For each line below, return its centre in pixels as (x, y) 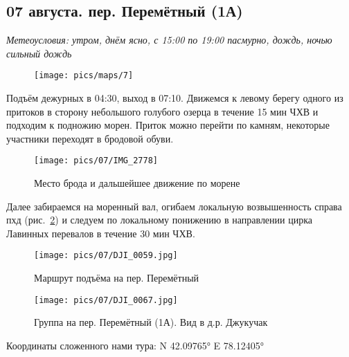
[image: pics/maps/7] (84, 76)
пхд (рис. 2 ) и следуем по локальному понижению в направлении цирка (160, 220)
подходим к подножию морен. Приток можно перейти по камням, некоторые (168, 125)
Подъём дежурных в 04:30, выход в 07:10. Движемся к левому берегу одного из (175, 98)
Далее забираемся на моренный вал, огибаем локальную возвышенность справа (174, 206)
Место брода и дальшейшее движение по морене (137, 183)
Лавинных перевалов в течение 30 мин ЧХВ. (101, 233)
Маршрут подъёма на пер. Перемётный (117, 278)
